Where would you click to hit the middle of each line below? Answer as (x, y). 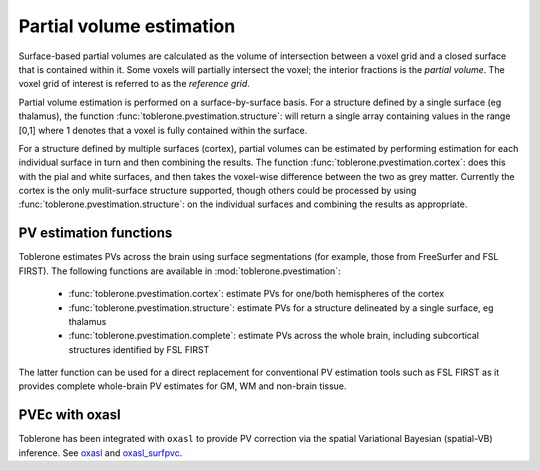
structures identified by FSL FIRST (139, 349)
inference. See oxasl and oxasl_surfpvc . (100, 452)
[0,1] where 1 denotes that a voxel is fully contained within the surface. (163, 130)
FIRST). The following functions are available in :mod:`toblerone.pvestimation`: (179, 271)
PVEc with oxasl (69, 415)
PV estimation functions (95, 233)
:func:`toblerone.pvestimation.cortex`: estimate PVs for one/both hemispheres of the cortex (256, 294)
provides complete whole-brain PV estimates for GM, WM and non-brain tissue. (182, 386)
